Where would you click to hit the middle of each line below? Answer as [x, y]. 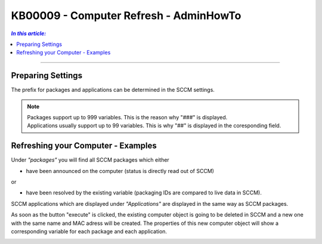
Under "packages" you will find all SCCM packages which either [90, 160]
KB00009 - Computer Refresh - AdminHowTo [126, 16]
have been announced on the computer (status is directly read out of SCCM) [120, 171]
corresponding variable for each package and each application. [89, 231]
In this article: [29, 33]
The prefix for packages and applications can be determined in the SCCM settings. [113, 90]
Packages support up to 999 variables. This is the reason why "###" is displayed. [127, 118]
